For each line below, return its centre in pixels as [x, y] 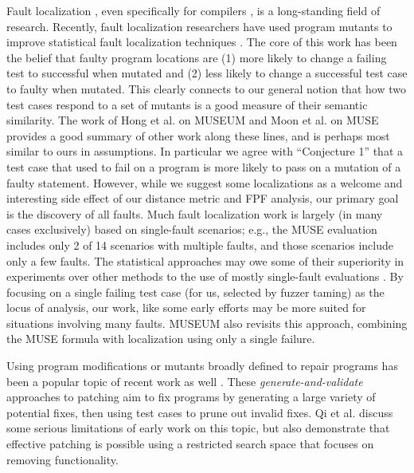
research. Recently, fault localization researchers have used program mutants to [199, 26]
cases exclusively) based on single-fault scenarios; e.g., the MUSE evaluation [192, 229]
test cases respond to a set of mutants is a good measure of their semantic [187, 104]
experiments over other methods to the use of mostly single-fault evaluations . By [205, 276]
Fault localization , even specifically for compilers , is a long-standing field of [193, 10]
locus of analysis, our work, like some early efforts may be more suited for [186, 307]
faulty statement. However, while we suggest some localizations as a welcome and [205, 182]
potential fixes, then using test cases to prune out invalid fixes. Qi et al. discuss [200, 412]
